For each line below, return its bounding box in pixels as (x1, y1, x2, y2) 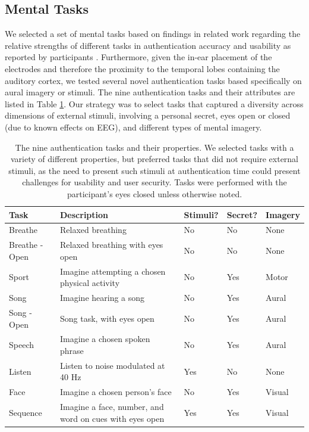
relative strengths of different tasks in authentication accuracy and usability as (5, 39, 291, 51)
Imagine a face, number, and (60, 400, 164, 413)
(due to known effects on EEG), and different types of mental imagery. (5, 120, 262, 133)
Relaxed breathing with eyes (60, 238, 163, 251)
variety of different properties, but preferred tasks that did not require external (10, 153, 299, 165)
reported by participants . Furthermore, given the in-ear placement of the (5, 51, 272, 63)
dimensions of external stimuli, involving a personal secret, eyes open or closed (5, 109, 291, 122)
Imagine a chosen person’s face (60, 386, 172, 398)
